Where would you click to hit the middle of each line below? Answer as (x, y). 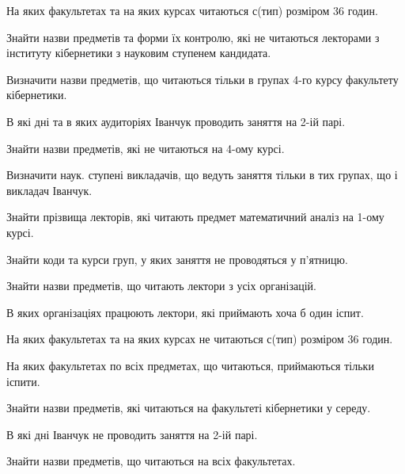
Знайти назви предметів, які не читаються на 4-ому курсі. (146, 148)
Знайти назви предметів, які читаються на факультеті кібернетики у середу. (189, 408)
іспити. (23, 381)
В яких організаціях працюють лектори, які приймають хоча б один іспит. (185, 312)
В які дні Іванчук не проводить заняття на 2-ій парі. (132, 434)
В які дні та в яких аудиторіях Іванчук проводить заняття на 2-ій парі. (176, 121)
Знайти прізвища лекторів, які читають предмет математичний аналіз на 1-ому (195, 217)
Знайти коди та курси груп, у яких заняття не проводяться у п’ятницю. (177, 259)
